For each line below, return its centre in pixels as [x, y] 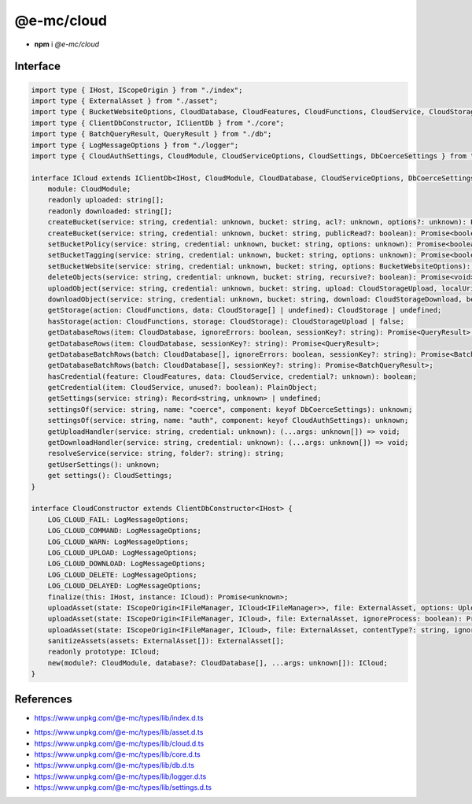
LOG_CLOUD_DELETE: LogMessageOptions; [122, 574]
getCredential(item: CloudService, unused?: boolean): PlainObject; [183, 387]
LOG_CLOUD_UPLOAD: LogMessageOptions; [122, 552]
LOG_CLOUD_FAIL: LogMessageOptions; [118, 519]
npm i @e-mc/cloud [67, 44]
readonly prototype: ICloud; [104, 652]
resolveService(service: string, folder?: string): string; [166, 454]
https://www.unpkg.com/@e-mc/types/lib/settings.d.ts [123, 787]
